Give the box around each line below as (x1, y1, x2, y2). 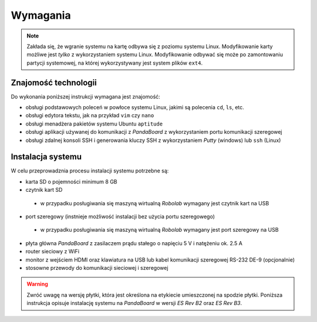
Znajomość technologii (11, 77, 97, 87)
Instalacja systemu (11, 152, 82, 162)
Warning (26, 280, 48, 287)
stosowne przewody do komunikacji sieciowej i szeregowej (25, 265, 168, 271)
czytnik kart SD (25, 187, 63, 194)
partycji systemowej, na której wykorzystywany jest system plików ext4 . (26, 59, 203, 66)
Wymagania (11, 9, 71, 22)
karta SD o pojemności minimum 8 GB (25, 178, 117, 185)
